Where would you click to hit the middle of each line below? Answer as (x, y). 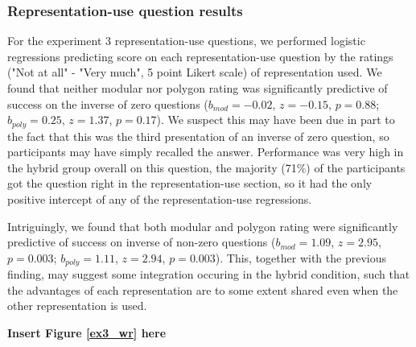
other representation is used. (77, 306)
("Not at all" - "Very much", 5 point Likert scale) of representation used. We (195, 72)
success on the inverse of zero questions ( (108, 103)
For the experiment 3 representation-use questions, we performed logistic (186, 41)
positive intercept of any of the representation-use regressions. (160, 199)
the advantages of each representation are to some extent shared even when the (203, 289)
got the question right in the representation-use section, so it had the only (190, 183)
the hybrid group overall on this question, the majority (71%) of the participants (206, 167)
